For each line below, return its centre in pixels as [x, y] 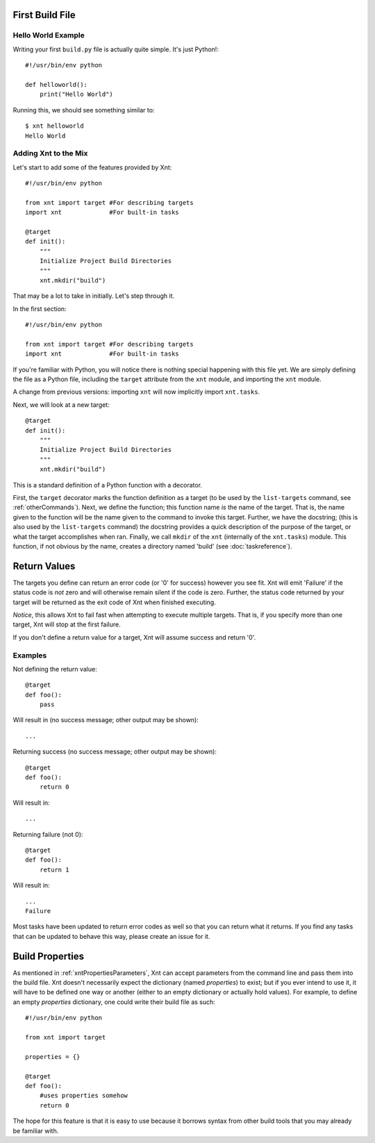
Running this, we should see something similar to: [84, 110]
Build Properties [49, 956]
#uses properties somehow [84, 1096]
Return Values [44, 566]
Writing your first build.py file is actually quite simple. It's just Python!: [116, 49]
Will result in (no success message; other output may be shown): [106, 720]
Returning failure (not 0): [48, 834]
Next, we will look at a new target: [61, 404]
